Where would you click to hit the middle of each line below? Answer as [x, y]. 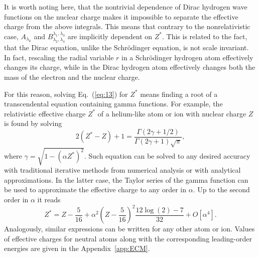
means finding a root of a [179, 94]
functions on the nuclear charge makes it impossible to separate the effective [121, 16]
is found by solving [33, 123]
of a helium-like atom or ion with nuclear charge [172, 113]
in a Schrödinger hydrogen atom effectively [187, 57]
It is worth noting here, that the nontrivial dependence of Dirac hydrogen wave [126, 7]
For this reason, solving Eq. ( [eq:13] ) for [66, 94]
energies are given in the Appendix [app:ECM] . [77, 248]
